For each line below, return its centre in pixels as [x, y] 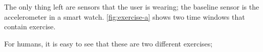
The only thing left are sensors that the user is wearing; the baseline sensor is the [132, 7]
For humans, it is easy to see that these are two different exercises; [108, 43]
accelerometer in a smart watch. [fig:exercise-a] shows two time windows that [125, 16]
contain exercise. [30, 27]
